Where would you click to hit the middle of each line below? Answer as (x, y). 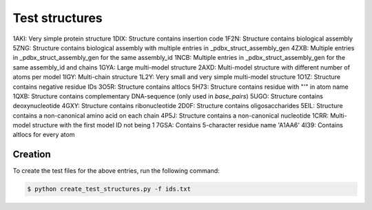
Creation (32, 155)
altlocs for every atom (44, 135)
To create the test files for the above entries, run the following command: (116, 171)
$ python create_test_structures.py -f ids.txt (109, 189)
